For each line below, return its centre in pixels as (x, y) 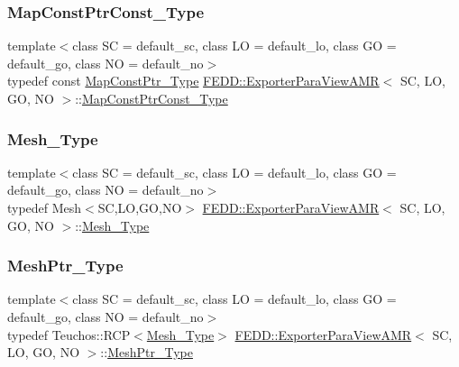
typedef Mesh (45, 207)
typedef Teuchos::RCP (69, 334)
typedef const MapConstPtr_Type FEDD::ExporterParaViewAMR (193, 81)
